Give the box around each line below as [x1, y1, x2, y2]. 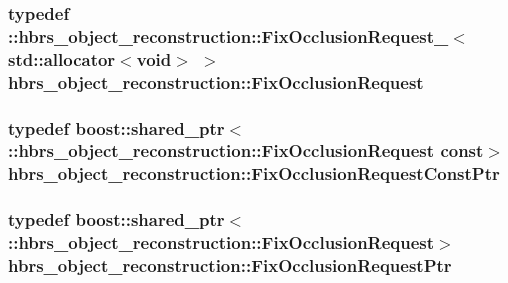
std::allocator [8, 46, 116, 71]
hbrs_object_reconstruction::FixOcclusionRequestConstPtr [8, 161, 500, 186]
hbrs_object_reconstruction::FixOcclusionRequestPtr [8, 253, 452, 278]
